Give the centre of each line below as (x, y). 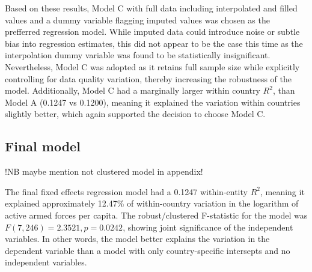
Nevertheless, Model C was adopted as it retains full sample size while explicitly (152, 66)
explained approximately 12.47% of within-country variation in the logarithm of (152, 203)
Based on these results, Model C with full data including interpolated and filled (151, 8)
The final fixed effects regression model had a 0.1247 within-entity (126, 191)
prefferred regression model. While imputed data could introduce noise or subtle (152, 32)
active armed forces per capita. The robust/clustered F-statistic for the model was (156, 215)
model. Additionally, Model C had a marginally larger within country (133, 90)
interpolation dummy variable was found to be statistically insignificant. (138, 55)
